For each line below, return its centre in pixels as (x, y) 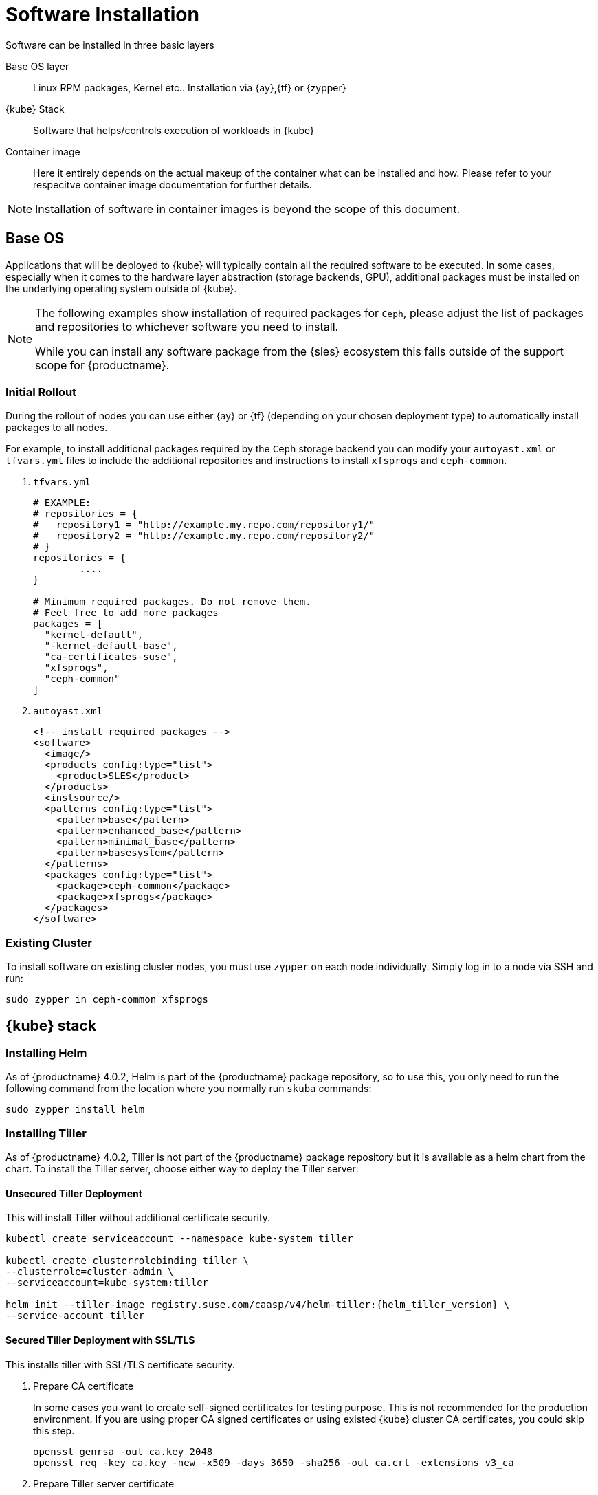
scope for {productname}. (102, 365)
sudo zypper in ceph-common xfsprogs (107, 1000)
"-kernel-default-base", (111, 646)
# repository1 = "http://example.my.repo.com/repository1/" (204, 525)
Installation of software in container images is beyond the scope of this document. (248, 209)
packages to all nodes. (57, 428)
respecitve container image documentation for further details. (173, 184)
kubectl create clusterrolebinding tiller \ (128, 1261)
